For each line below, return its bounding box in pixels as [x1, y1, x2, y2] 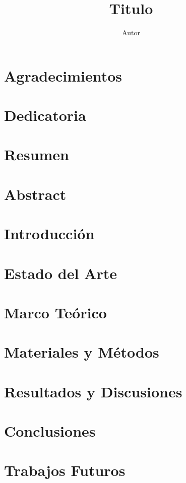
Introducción [4, 223, 95, 244]
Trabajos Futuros [4, 460, 126, 480]
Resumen [4, 144, 69, 165]
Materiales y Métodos [4, 341, 159, 362]
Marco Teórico [4, 302, 107, 322]
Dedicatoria [4, 105, 86, 125]
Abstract [4, 183, 67, 204]
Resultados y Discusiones [4, 381, 182, 401]
